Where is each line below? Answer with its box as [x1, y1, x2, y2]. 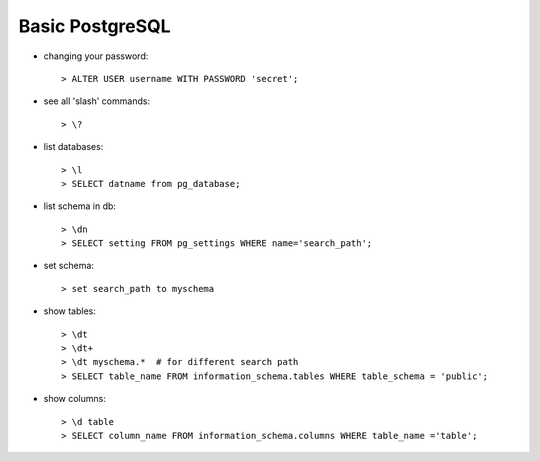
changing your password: [43, 50, 149, 62]
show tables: [43, 305, 97, 317]
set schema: [43, 260, 95, 272]
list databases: [43, 141, 104, 153]
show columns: [43, 393, 107, 405]
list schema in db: [43, 200, 117, 212]
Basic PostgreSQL [18, 15, 171, 37]
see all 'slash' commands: [43, 95, 150, 107]
